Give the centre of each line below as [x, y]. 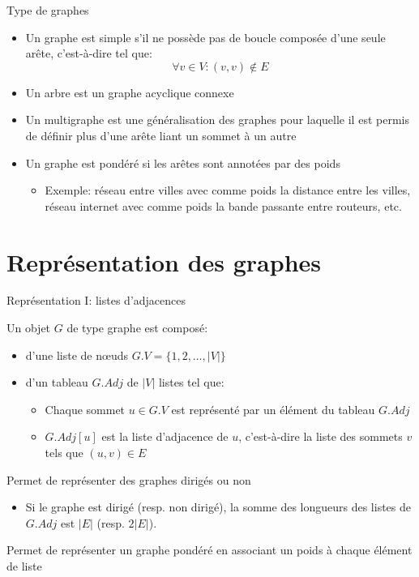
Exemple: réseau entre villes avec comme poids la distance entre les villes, [228, 190]
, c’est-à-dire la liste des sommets [321, 436]
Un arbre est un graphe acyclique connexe [130, 92]
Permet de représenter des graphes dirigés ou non [129, 479]
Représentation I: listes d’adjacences [96, 300]
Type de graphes [48, 10]
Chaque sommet [85, 409]
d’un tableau [57, 382]
